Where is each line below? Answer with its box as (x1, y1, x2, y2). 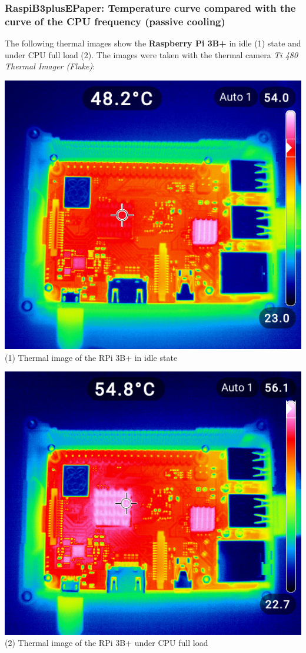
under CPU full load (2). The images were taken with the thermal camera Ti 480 (5, 48, 298, 61)
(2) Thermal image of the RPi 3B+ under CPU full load (5, 637, 208, 649)
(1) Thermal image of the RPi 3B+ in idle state (5, 351, 178, 363)
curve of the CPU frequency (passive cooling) (5, 14, 225, 28)
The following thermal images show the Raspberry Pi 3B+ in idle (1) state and (5, 37, 301, 49)
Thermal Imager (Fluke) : (5, 60, 95, 72)
